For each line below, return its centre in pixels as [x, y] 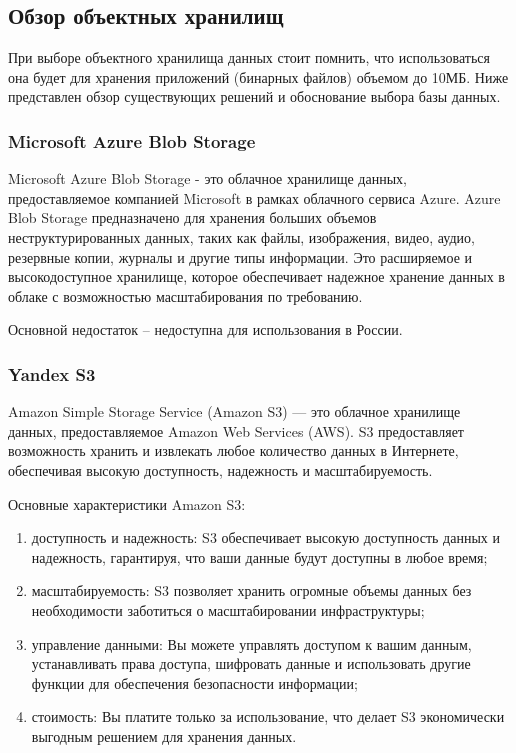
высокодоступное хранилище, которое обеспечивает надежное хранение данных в [256, 276]
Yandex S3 [52, 373]
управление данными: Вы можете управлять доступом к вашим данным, [251, 643]
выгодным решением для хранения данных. [164, 735]
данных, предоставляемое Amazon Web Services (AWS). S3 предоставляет [236, 430]
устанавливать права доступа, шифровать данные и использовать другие [251, 663]
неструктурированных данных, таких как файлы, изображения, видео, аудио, [241, 236]
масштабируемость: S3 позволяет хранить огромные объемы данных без [251, 590]
